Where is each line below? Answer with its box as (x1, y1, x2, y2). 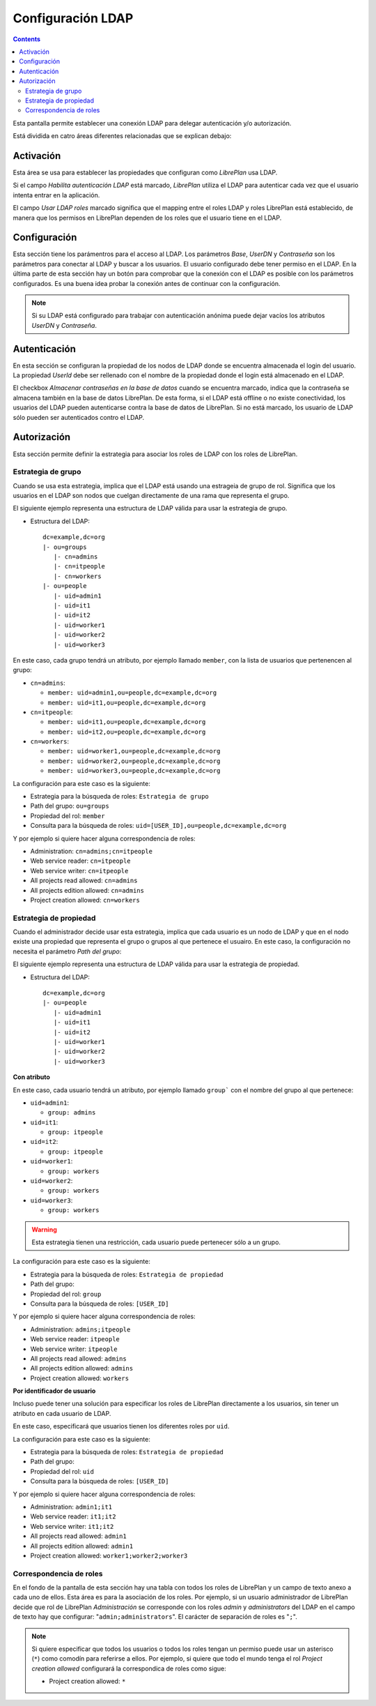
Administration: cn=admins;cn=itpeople (30, 847, 153, 855)
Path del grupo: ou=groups (30, 802, 109, 810)
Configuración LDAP (13, 10, 134, 26)
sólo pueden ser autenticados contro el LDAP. (13, 413, 145, 421)
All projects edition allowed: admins (30, 1364, 134, 1373)
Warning (31, 1225, 57, 1234)
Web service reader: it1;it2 (30, 1512, 116, 1520)
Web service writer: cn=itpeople (30, 866, 129, 875)
